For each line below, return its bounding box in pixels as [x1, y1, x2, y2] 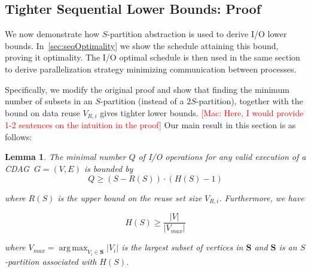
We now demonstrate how [5, 28, 99, 40]
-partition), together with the [196, 95, 303, 107]
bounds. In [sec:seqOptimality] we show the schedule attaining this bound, [5, 39, 279, 52]
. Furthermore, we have [219, 191, 304, 204]
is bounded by [84, 162, 133, 174]
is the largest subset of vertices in [121, 241, 243, 253]
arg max [59, 244, 88, 253]
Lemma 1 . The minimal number [5, 150, 126, 163]
